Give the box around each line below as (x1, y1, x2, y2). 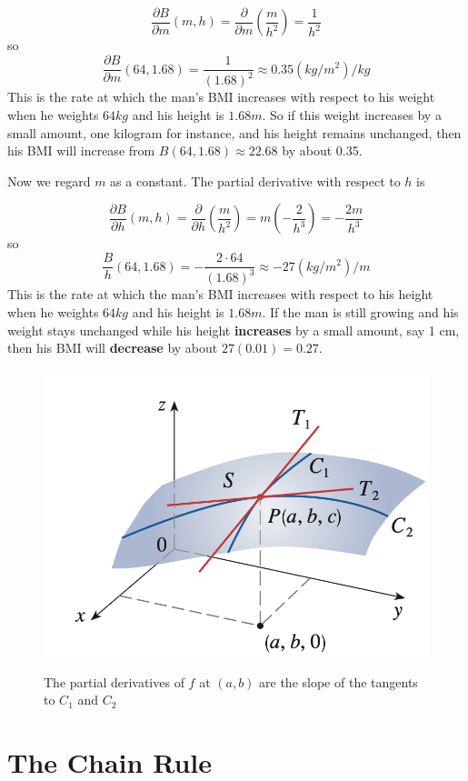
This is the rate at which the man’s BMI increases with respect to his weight (7, 87, 435, 106)
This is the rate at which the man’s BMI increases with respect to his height (7, 285, 433, 304)
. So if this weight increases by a (262, 105, 442, 125)
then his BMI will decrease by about (7, 338, 218, 357)
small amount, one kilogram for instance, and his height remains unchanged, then (7, 123, 462, 142)
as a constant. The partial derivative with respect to (110, 171, 401, 190)
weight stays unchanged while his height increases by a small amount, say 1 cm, (7, 320, 460, 339)
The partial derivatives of (44, 672, 184, 691)
